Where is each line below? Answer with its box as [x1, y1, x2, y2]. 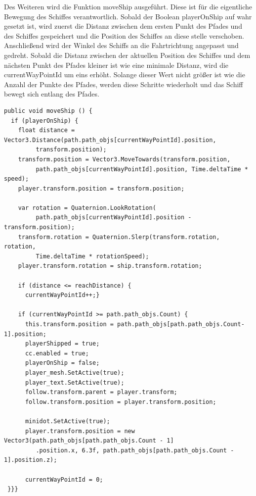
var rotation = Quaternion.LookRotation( [18, 204, 156, 211]
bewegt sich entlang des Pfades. [4, 89, 99, 99]
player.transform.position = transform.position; [18, 185, 185, 192]
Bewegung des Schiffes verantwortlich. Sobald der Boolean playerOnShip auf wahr [4, 11, 252, 21]
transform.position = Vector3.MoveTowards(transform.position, [18, 155, 231, 163]
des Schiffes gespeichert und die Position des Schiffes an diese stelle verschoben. [4, 30, 244, 41]
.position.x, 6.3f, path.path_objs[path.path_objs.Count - [36, 446, 234, 454]
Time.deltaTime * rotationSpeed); [36, 252, 149, 260]
